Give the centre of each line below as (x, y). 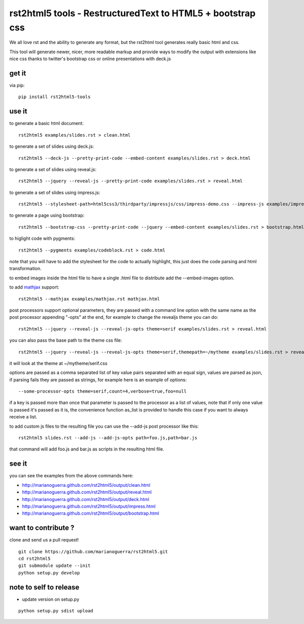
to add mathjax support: (34, 287)
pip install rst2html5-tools (54, 97)
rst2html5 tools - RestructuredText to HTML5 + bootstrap (132, 13)
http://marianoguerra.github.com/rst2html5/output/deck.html (86, 499)
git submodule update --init (54, 566)
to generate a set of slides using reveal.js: (53, 169)
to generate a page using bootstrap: (47, 216)
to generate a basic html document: (46, 123)
